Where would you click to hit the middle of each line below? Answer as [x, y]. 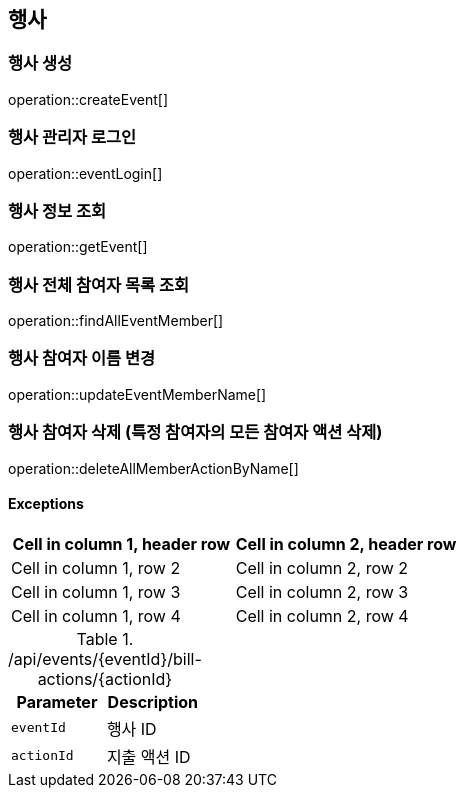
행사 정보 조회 [57, 210]
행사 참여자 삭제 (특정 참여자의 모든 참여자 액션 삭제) [195, 432]
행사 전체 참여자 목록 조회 [99, 284]
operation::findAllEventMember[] [116, 321]
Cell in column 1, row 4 [96, 615]
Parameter [57, 701]
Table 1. [105, 638]
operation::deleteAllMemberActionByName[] [153, 468]
